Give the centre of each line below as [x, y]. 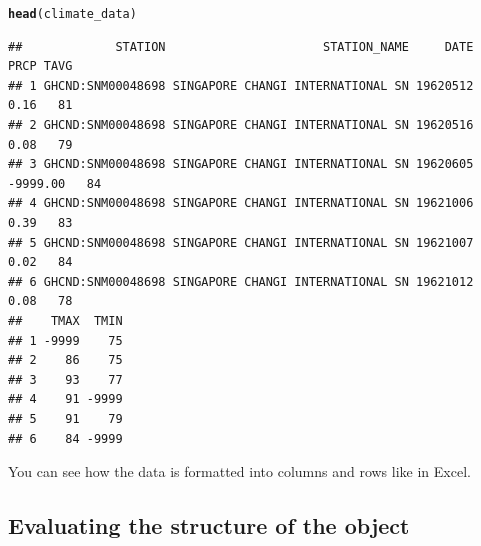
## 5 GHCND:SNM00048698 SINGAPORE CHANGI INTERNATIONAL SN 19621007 [241, 242]
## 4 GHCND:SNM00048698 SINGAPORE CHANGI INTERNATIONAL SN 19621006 [241, 203]
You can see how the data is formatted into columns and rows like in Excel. [239, 471]
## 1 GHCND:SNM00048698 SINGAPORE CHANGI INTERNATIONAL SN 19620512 [241, 85]
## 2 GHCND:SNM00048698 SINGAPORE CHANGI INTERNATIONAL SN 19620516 [241, 125]
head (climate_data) [72, 14]
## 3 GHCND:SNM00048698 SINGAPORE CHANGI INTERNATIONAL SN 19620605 [241, 164]
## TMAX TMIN [65, 320]
